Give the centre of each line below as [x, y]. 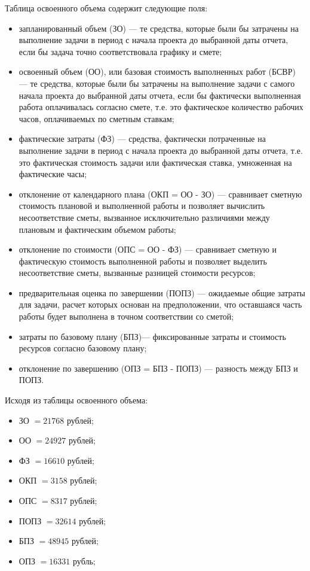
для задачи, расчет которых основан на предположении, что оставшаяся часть [160, 304]
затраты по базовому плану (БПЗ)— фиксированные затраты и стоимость [152, 336]
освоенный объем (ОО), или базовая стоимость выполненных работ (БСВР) [157, 72]
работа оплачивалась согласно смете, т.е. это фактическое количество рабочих [161, 107]
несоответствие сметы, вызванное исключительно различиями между [144, 217]
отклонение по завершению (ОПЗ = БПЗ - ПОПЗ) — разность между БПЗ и [158, 368]
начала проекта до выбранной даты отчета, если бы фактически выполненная [160, 95]
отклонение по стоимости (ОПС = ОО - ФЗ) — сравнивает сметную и [148, 249]
